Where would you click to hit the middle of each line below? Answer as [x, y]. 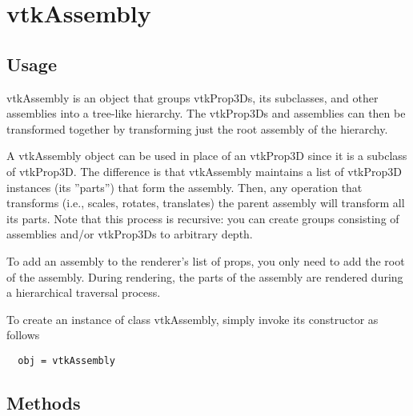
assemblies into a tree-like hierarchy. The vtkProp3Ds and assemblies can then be [206, 113]
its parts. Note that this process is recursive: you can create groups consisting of [203, 218]
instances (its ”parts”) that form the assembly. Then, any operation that [184, 187]
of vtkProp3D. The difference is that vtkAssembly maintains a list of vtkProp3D [204, 171]
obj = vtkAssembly [67, 360]
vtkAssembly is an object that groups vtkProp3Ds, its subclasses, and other [192, 97]
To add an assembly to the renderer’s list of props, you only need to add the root [206, 260]
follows [23, 335]
